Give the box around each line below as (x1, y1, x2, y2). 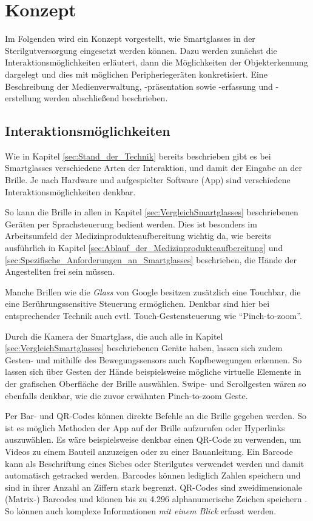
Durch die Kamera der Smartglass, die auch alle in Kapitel (5, 329, 223, 342)
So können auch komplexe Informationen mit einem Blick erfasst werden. (5, 504, 277, 517)
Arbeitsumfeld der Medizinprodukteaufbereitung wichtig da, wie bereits (5, 229, 271, 242)
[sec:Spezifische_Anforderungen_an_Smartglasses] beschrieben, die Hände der (5, 253, 297, 266)
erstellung (5, 92, 41, 104)
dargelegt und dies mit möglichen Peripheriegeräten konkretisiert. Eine (5, 67, 268, 80)
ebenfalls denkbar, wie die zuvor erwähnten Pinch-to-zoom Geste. (5, 389, 248, 402)
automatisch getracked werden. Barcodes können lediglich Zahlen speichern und (5, 469, 301, 482)
